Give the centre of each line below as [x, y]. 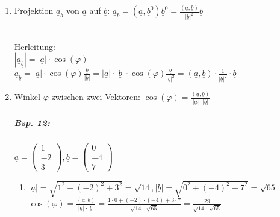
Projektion [34, 11]
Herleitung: [35, 46]
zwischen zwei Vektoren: [96, 97]
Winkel [27, 97]
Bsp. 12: [32, 123]
